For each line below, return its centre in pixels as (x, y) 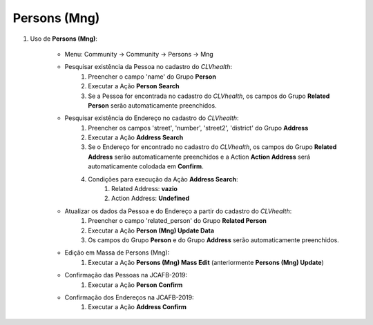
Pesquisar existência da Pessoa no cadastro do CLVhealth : (149, 67)
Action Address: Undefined (151, 198)
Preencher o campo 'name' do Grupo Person (152, 77)
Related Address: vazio (144, 189)
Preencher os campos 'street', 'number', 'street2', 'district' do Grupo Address (198, 128)
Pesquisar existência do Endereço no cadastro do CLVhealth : (152, 118)
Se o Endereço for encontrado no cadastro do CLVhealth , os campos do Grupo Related (212, 147)
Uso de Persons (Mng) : (64, 39)
